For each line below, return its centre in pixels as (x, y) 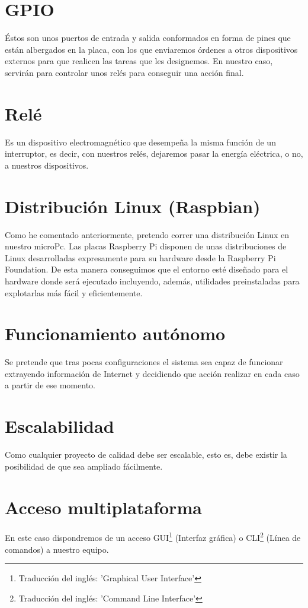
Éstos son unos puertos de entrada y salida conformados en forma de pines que (148, 38)
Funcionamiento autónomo (115, 333)
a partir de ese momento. (50, 385)
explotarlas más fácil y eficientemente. (74, 292)
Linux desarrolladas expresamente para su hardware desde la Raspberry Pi (140, 257)
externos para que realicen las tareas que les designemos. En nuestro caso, (139, 61)
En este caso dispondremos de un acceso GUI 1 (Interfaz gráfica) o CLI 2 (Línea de (153, 537)
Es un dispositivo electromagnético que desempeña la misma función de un (140, 142)
